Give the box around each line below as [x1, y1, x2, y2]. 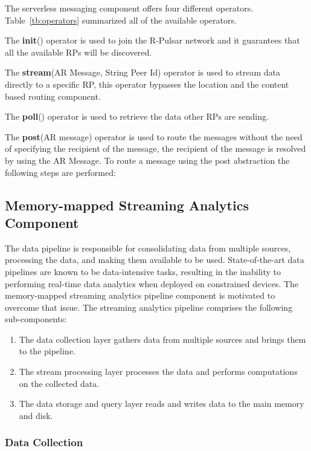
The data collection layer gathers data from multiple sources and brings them [19, 333, 306, 345]
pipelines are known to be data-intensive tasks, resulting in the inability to [5, 265, 281, 277]
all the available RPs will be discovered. [5, 45, 152, 58]
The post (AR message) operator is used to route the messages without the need [5, 130, 303, 143]
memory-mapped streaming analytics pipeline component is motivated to [5, 289, 275, 302]
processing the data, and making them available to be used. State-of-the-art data [5, 253, 304, 266]
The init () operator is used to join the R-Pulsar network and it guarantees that [5, 34, 300, 47]
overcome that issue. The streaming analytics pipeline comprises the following [5, 300, 293, 313]
